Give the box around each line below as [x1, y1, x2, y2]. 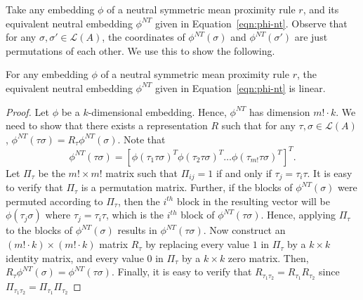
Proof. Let [6, 104, 49, 119]
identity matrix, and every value [6, 250, 144, 265]
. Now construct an [203, 223, 286, 237]
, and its [303, 2, 339, 16]
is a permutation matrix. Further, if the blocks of [81, 180, 293, 195]
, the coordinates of [102, 30, 185, 44]
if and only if [216, 165, 272, 180]
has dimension [249, 104, 310, 119]
